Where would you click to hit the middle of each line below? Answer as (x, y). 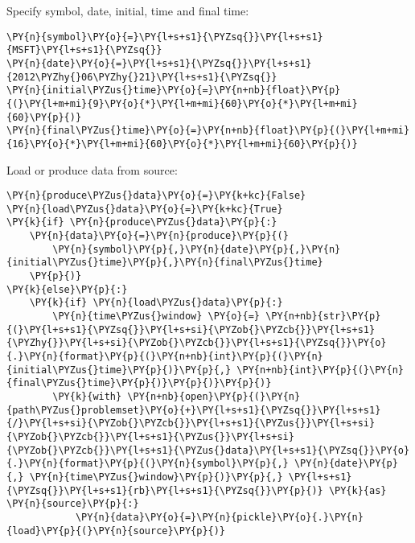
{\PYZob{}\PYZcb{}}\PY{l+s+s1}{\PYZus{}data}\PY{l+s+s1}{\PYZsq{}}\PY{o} (208, 450)
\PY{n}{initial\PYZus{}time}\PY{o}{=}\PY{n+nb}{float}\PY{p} (174, 90)
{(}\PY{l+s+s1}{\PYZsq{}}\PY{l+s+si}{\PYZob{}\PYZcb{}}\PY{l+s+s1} (191, 329)
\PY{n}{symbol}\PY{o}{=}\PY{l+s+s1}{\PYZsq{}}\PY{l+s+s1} (165, 37)
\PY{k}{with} (87, 396)
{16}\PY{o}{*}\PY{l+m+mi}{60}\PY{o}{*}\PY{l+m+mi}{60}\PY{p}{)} (182, 144)
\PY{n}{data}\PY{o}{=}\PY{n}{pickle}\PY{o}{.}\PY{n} (219, 517)
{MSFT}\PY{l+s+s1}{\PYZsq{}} (84, 50)
